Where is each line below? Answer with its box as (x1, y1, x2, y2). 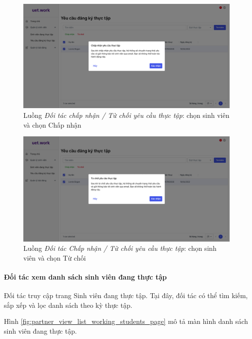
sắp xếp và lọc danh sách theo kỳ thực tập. (4, 300, 132, 310)
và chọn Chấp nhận (23, 119, 82, 130)
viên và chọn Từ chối (23, 252, 86, 263)
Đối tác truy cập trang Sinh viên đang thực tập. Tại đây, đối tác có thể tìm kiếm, (4, 290, 248, 301)
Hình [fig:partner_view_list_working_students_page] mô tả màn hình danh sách (4, 316, 248, 326)
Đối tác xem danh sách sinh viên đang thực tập (4, 271, 167, 282)
